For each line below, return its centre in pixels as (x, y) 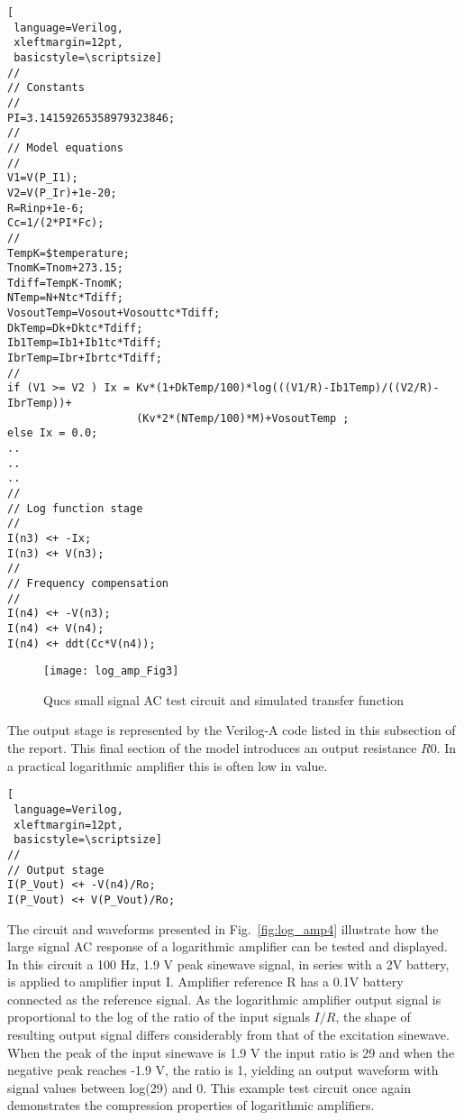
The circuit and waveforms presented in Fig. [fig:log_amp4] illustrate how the (223, 928)
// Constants (46, 88)
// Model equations (65, 147)
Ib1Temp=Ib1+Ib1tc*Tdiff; (85, 343)
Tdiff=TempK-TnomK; (65, 283)
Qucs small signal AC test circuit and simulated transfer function (223, 699)
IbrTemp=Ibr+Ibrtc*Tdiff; (85, 358)
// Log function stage (75, 508)
